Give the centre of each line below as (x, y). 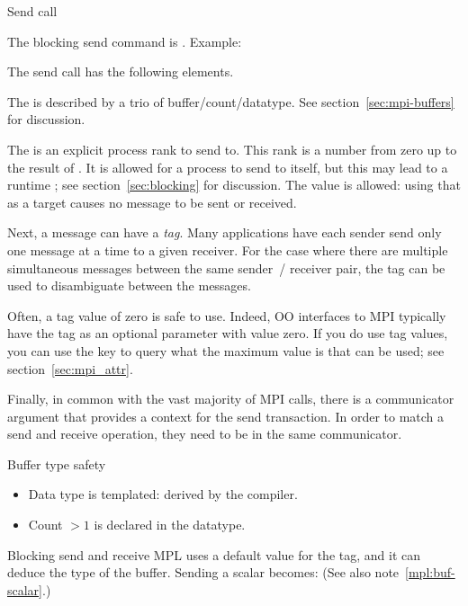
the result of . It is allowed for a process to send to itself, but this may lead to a (228, 167)
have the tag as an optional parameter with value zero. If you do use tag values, (228, 333)
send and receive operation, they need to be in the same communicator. (205, 434)
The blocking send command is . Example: (125, 41)
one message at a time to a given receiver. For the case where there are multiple (228, 250)
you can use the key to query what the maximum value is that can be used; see (226, 350)
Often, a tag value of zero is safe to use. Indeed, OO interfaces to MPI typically (227, 315)
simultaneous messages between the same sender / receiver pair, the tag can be (226, 267)
